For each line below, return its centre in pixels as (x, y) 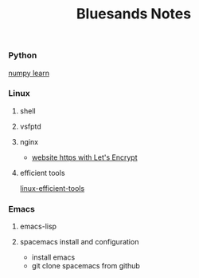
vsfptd (30, 126)
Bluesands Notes (134, 14)
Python (23, 55)
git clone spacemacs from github (86, 266)
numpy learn (29, 73)
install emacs (53, 257)
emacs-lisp (38, 226)
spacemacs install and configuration (79, 242)
